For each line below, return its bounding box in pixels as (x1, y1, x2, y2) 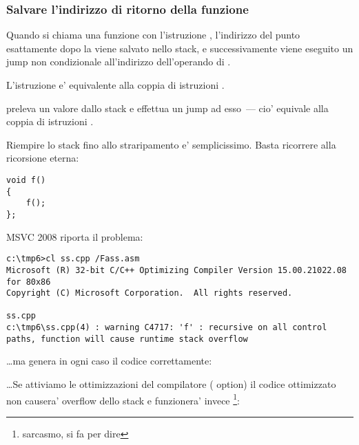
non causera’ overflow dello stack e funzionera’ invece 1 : (6, 391, 240, 407)
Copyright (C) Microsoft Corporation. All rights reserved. (6, 288, 293, 299)
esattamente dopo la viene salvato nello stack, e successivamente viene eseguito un (6, 41, 353, 55)
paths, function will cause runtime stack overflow (6, 334, 248, 344)
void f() (6, 175, 46, 185)
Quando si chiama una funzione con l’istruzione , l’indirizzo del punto (6, 28, 300, 42)
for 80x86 (6, 276, 51, 287)
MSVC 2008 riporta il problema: (6, 229, 143, 243)
